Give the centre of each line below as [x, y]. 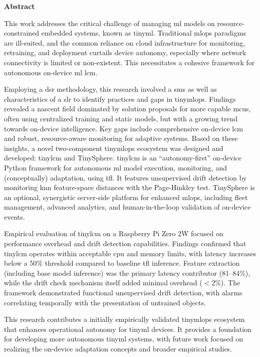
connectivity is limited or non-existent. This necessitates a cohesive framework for [129, 62]
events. [15, 216]
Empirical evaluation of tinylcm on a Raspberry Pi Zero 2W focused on [114, 233]
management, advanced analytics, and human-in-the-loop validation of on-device [127, 207]
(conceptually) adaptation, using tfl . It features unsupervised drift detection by [125, 177]
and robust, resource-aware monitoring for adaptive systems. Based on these [121, 138]
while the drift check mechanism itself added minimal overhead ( [103, 283]
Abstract [20, 6]
